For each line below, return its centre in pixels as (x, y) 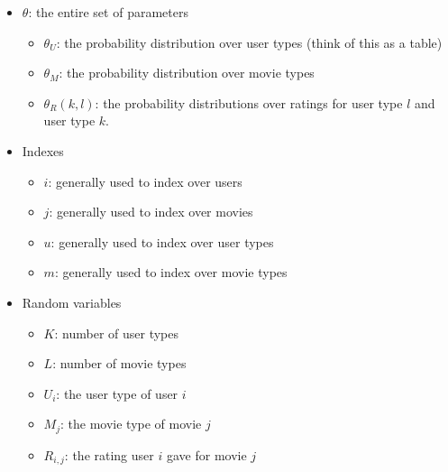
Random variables (72, 302)
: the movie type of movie (131, 424)
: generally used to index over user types (162, 241)
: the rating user (109, 454)
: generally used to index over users (145, 181)
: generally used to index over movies (151, 212)
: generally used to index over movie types (171, 272)
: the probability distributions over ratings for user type (249, 102)
